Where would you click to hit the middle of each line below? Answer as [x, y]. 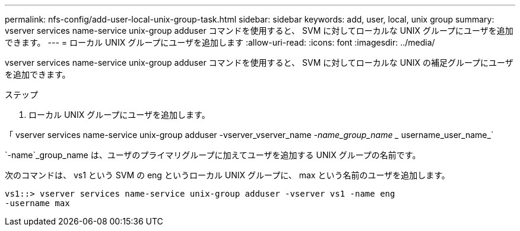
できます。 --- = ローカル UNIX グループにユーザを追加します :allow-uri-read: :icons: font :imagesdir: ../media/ [220, 42]
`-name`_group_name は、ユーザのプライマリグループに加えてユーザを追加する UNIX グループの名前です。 [213, 155]
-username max [37, 203]
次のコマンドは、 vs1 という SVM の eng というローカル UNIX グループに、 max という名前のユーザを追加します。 [227, 175]
